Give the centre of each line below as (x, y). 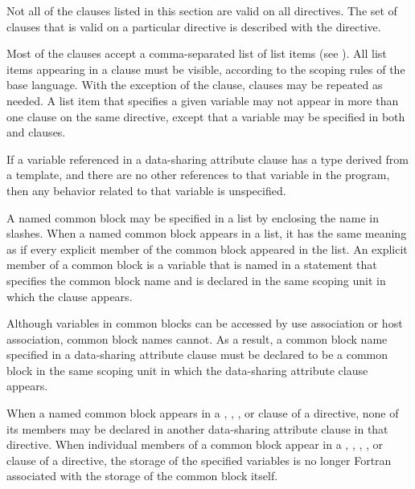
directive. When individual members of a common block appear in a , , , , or (195, 444)
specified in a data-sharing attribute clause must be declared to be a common (197, 355)
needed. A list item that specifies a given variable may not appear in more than (203, 100)
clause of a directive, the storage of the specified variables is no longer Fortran (199, 460)
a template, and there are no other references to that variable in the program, (198, 175)
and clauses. (36, 132)
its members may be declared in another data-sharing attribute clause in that (197, 428)
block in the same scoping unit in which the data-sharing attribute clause (187, 370)
